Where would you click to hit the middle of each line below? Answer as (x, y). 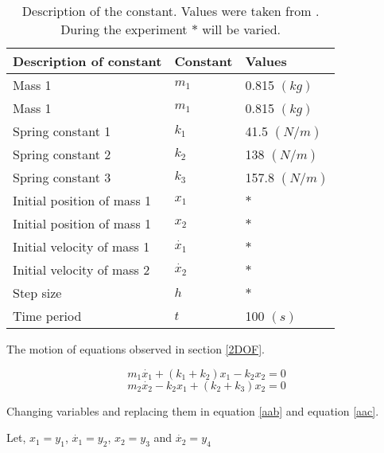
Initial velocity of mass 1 (81, 246)
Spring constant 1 (62, 131)
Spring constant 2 (62, 154)
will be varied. (241, 29)
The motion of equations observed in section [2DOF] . (136, 349)
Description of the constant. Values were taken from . (171, 11)
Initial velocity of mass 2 (81, 269)
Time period (47, 316)
